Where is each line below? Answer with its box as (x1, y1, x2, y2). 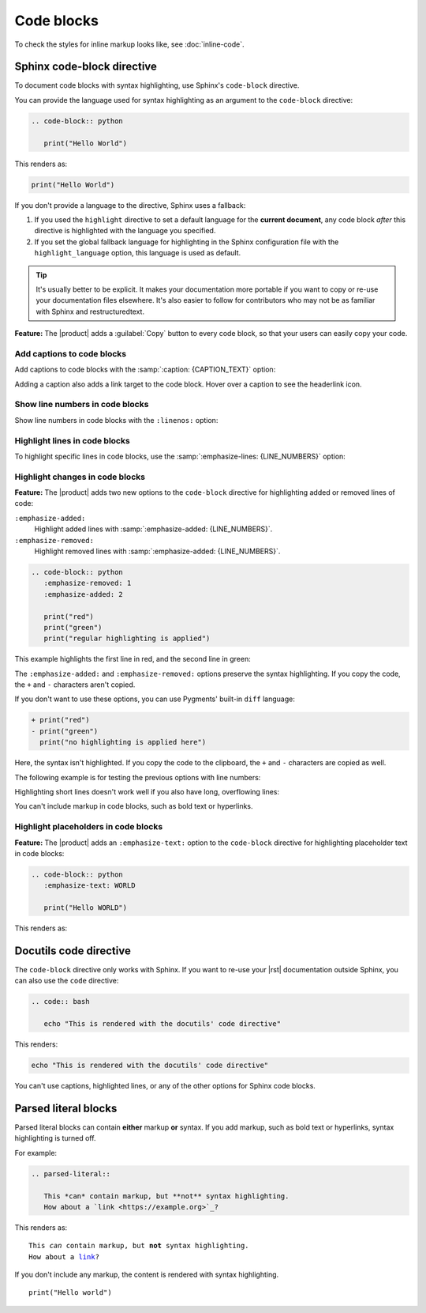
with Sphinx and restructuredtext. (35, 307, 145, 316)
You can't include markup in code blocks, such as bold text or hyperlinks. (14, 802, 253, 811)
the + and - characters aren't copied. (14, 680, 136, 689)
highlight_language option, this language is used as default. (34, 248, 241, 258)
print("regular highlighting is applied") (43, 634, 211, 643)
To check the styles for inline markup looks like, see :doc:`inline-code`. (14, 40, 245, 49)
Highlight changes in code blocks (14, 471, 146, 482)
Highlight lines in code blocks (14, 435, 130, 446)
